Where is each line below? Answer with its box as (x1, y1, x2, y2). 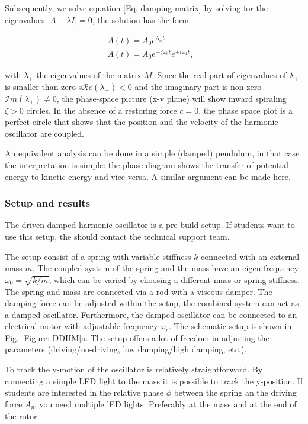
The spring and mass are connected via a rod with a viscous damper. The (5, 285, 272, 297)
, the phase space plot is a (198, 104, 293, 116)
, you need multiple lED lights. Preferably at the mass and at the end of (34, 397, 297, 410)
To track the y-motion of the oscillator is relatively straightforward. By (5, 363, 263, 375)
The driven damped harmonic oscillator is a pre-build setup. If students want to (5, 219, 295, 231)
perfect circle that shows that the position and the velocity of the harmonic (5, 115, 278, 128)
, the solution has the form (92, 13, 189, 25)
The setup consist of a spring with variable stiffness (5, 250, 191, 262)
